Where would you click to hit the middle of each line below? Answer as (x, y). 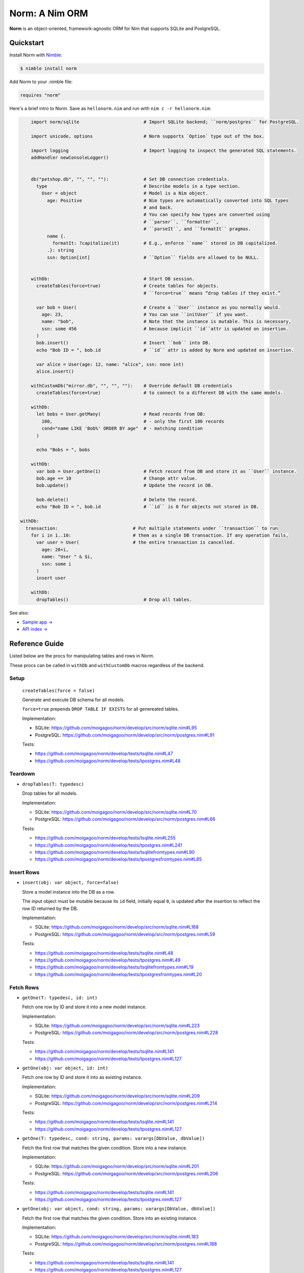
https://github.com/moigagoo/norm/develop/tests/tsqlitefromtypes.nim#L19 (114, 967)
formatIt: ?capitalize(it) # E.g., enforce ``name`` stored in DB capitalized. (165, 243)
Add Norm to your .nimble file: (41, 82)
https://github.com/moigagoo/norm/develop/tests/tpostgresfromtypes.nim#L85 (118, 859)
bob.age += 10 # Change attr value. (117, 478)
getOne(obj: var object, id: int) (65, 1068)
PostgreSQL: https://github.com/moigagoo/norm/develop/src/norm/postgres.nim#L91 (125, 735)
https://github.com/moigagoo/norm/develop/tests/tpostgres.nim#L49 (108, 960)
